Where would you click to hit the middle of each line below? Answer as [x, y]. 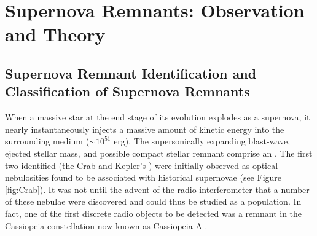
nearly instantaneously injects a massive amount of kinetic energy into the [145, 129]
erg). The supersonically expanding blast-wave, [202, 141]
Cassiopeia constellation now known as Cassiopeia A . [106, 225]
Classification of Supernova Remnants [127, 91]
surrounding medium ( [47, 141]
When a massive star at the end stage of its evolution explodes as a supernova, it [158, 117]
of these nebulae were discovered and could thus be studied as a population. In [153, 201]
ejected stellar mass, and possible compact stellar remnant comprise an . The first [159, 153]
